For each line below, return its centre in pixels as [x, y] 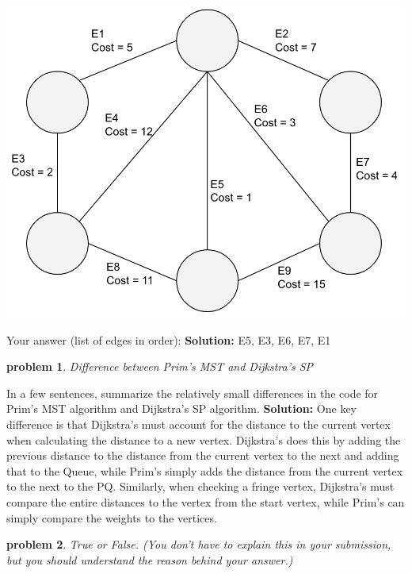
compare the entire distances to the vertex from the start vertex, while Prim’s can [206, 502]
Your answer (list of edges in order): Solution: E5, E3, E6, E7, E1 [169, 339]
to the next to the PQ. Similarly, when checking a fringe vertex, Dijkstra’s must [200, 486]
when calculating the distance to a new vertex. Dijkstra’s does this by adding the [204, 439]
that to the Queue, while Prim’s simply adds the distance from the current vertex [205, 470]
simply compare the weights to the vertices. [112, 517]
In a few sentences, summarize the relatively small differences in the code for [193, 393]
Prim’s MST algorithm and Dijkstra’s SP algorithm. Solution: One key [182, 408]
